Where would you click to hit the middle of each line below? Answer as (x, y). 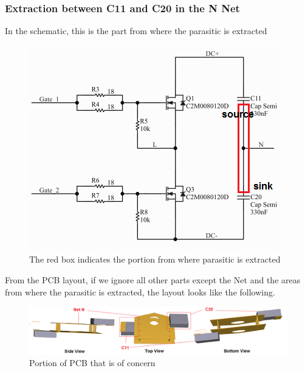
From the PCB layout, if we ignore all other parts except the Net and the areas (153, 280)
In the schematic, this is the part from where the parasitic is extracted (136, 31)
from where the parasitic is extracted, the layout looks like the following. (140, 291)
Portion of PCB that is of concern (92, 363)
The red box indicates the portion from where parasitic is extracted (155, 259)
